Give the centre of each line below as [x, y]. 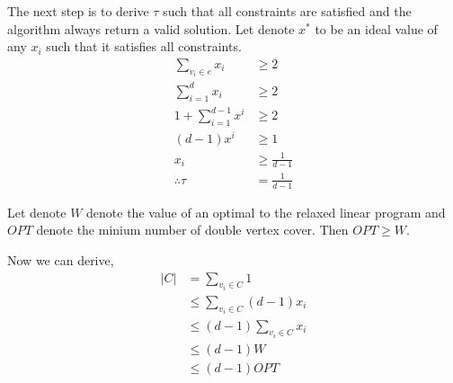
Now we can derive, [61, 259]
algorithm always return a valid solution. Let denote [151, 28]
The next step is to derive [78, 11]
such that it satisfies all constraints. [144, 46]
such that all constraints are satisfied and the [287, 11]
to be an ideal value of [376, 28]
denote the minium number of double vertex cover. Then [192, 230]
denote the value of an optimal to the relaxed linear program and [266, 212]
